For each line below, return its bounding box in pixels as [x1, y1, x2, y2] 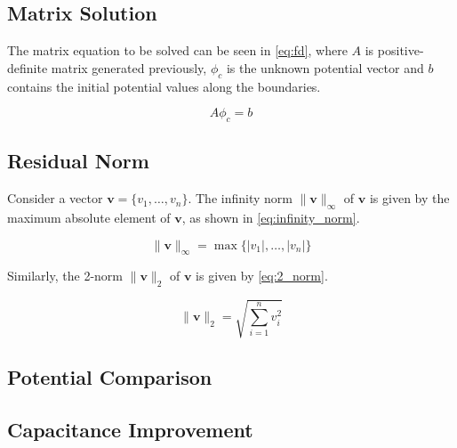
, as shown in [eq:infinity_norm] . [181, 208, 360, 226]
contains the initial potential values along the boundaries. [7, 77, 321, 95]
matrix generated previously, [51, 58, 207, 77]
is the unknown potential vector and [226, 58, 424, 77]
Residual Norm [7, 147, 149, 175]
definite [7, 58, 48, 77]
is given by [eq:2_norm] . [196, 266, 328, 285]
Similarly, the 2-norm [7, 266, 123, 285]
